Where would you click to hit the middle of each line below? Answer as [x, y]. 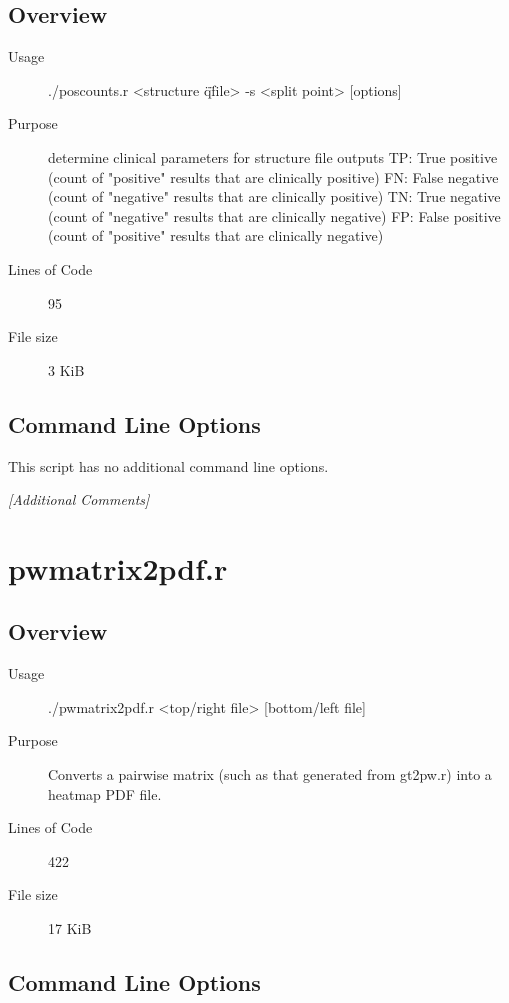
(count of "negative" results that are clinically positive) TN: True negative [274, 196]
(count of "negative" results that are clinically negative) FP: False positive [274, 215]
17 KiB [70, 928]
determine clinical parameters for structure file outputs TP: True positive [273, 156]
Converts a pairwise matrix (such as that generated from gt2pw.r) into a [270, 774]
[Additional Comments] [79, 499]
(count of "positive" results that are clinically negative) [216, 235]
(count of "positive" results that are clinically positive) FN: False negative [273, 176]
